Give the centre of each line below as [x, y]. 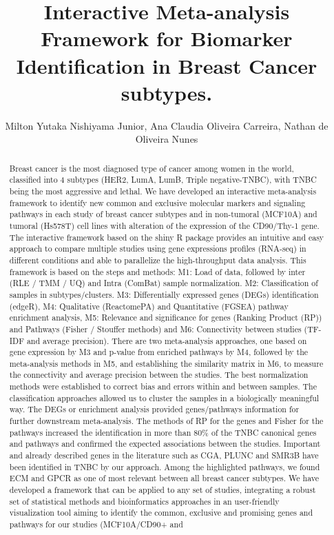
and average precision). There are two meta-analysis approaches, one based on [167, 340]
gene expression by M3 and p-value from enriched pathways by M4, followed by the [159, 352]
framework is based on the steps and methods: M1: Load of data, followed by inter [157, 271]
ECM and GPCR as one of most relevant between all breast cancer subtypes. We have [164, 478]
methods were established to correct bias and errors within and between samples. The [163, 386]
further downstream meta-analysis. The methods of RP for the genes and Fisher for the [166, 421]
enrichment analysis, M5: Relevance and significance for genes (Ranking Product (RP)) [166, 317]
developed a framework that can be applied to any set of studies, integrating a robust [163, 490]
